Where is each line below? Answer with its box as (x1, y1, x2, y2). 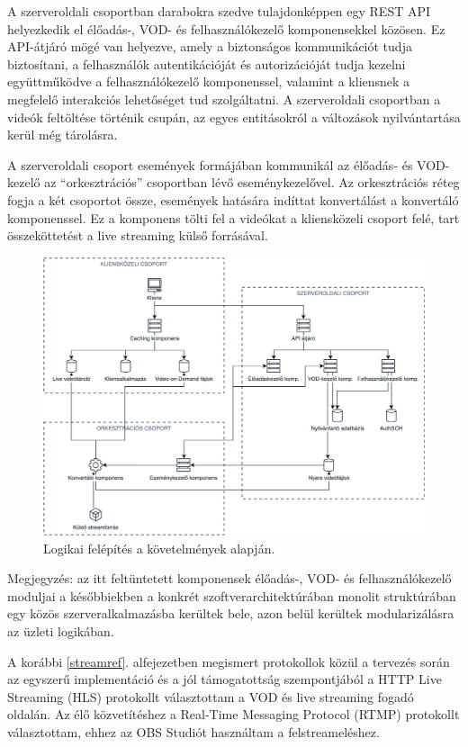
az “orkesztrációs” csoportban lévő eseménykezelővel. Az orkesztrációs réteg (44, 173, 460, 192)
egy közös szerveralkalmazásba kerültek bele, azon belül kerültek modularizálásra (7, 604, 454, 623)
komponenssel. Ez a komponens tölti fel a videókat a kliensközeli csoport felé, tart (7, 208, 460, 227)
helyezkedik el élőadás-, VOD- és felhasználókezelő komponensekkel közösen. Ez (7, 19, 445, 38)
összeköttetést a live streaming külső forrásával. (7, 226, 268, 245)
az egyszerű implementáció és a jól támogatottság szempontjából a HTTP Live (7, 670, 442, 688)
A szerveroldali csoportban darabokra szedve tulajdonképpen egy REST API (7, 2, 431, 20)
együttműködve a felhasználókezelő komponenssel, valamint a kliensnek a (7, 72, 410, 91)
